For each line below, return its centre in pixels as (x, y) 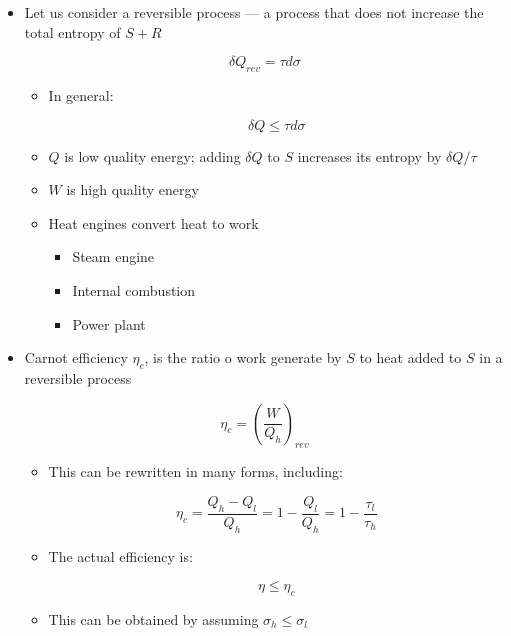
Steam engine (113, 256)
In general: (81, 94)
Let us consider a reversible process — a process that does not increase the (254, 12)
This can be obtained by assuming (153, 618)
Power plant (109, 323)
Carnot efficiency (76, 357)
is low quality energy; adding (152, 155)
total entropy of (72, 31)
